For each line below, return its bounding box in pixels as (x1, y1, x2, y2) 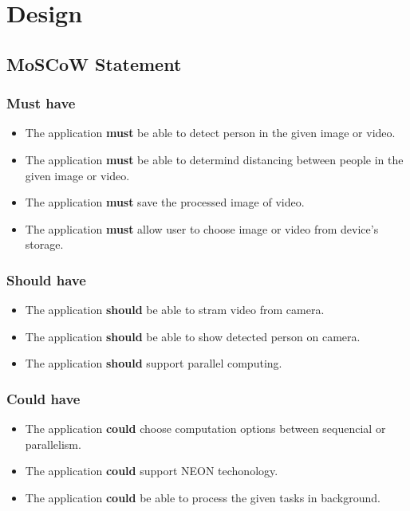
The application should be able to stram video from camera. (25, 301, 325, 318)
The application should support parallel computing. (25, 355, 282, 371)
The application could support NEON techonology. (25, 462, 278, 479)
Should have (6, 269, 86, 289)
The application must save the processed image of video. (25, 194, 305, 210)
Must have (6, 93, 76, 113)
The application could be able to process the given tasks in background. (25, 489, 380, 505)
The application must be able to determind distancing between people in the (25, 151, 404, 167)
